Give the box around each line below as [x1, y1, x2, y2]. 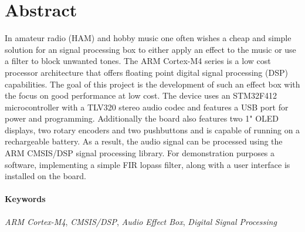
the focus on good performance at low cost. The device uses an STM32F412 [5, 89, 277, 102]
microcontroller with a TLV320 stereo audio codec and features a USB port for [5, 100, 289, 113]
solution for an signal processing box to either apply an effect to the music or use [5, 43, 296, 55]
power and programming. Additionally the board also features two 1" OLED [5, 112, 279, 125]
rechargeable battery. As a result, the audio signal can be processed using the [5, 135, 283, 147]
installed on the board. [5, 170, 86, 182]
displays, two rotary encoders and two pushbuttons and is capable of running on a [5, 123, 300, 136]
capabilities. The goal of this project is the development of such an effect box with [5, 78, 300, 90]
